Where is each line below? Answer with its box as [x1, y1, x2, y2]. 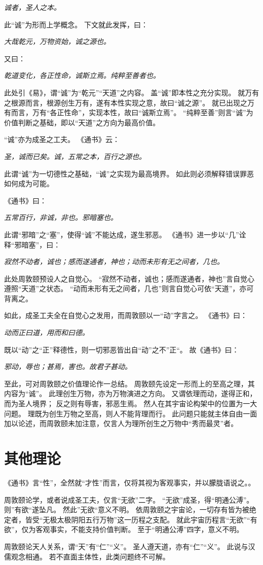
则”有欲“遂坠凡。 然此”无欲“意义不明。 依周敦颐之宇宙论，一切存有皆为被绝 [4, 504, 256, 515]
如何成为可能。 [4, 178, 54, 189]
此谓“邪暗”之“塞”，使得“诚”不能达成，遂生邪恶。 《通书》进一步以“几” [4, 229, 239, 239]
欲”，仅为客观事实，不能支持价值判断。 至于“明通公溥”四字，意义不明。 [4, 524, 244, 535]
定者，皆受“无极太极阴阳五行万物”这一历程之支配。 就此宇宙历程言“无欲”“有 [4, 514, 257, 524]
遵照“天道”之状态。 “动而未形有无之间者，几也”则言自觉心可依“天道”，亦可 [4, 283, 254, 294]
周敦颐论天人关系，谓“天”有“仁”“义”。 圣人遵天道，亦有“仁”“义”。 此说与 [4, 541, 248, 551]
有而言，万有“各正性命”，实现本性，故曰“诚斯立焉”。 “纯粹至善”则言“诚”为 [4, 107, 253, 118]
